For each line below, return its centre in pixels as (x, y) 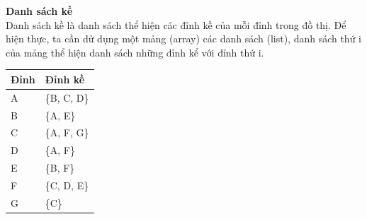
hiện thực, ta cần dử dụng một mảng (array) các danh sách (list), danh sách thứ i (183, 39)
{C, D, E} (67, 185)
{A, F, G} (67, 132)
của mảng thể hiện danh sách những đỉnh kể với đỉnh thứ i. (135, 52)
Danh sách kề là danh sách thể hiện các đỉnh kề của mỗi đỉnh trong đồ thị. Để (176, 24)
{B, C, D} (67, 97)
